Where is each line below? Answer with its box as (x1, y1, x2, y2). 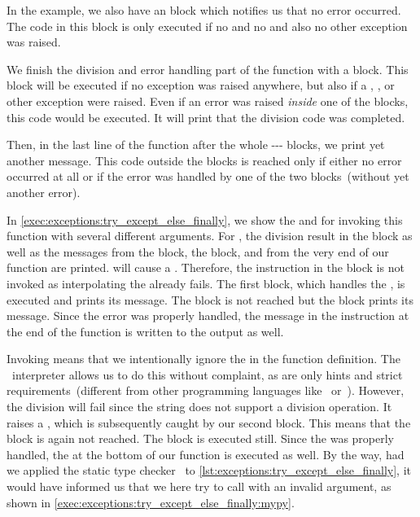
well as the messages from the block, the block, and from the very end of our (7, 243, 389, 260)
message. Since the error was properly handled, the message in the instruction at (7, 307, 409, 324)
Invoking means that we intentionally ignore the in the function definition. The (7, 350, 400, 367)
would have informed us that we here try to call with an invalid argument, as (7, 478, 392, 495)
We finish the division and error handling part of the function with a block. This (7, 60, 409, 77)
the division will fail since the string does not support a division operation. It (7, 398, 392, 415)
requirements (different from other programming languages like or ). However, (7, 382, 405, 399)
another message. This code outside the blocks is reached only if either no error (7, 151, 402, 169)
